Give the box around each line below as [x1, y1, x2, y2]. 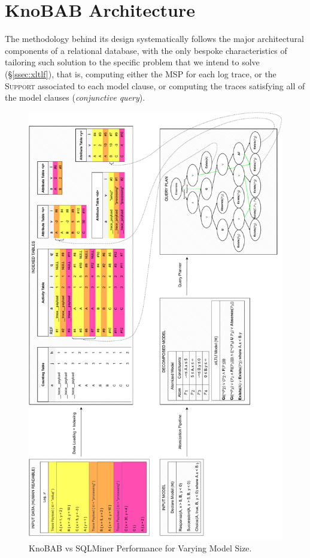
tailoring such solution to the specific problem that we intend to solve [5, 56, 260, 68]
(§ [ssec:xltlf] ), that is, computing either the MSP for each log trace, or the [5, 67, 276, 80]
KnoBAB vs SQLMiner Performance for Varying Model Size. [29, 542, 252, 554]
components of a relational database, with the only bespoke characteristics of [5, 44, 287, 56]
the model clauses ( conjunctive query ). [5, 91, 145, 104]
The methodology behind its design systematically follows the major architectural [5, 32, 304, 45]
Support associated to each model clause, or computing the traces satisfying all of [5, 79, 305, 92]
